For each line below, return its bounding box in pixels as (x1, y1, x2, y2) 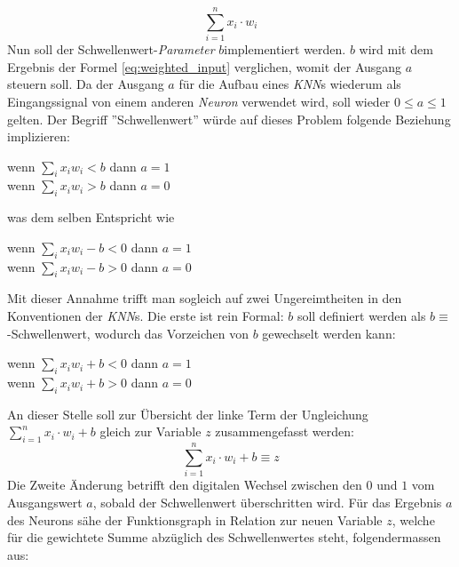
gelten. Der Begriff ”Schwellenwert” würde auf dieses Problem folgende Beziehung (7, 109, 451, 128)
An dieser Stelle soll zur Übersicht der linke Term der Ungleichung (7, 404, 368, 423)
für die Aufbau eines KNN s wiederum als (178, 75, 401, 93)
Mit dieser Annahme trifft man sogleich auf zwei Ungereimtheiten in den (7, 289, 402, 307)
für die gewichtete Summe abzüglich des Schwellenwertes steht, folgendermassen (7, 528, 441, 547)
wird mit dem (359, 40, 433, 59)
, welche (392, 510, 435, 529)
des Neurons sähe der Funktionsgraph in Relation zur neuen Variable (7, 510, 383, 529)
